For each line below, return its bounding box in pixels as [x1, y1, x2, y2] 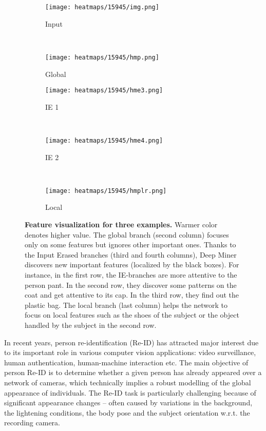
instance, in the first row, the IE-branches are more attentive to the [25, 269, 237, 280]
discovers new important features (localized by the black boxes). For [25, 259, 239, 270]
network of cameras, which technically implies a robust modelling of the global [4, 377, 251, 387]
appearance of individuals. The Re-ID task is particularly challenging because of [4, 387, 256, 398]
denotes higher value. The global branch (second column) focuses [25, 229, 229, 240]
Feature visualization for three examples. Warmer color [25, 219, 218, 230]
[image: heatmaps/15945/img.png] [45, 4, 159, 11]
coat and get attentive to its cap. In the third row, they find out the [25, 289, 239, 300]
